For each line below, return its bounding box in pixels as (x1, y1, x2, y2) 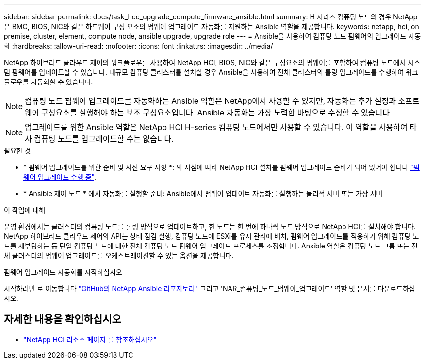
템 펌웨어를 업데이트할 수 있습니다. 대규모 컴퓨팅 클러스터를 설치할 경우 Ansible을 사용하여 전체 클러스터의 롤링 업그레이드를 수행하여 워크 (4, 68, 418, 76)
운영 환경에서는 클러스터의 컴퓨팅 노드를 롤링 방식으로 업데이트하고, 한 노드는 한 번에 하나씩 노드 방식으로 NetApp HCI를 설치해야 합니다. (4, 222, 416, 231)
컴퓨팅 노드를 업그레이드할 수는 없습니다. (34, 134, 174, 144)
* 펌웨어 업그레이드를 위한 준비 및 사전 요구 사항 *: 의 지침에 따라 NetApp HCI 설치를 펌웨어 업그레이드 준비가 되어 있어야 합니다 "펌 (23, 163, 420, 171)
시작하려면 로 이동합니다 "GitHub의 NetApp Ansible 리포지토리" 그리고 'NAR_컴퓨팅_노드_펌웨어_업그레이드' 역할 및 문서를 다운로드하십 (4, 284, 415, 293)
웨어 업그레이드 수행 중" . (23, 173, 97, 181)
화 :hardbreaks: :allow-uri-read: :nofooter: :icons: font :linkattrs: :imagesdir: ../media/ (4, 42, 273, 50)
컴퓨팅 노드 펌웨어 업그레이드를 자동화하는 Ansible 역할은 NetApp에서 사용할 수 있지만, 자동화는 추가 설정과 (25, 96, 396, 106)
